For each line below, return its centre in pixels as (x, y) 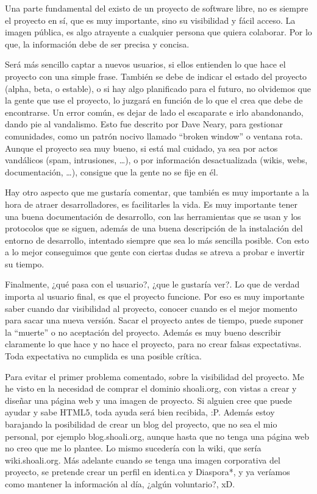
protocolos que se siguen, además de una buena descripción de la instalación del (154, 228)
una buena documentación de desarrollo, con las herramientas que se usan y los (153, 216)
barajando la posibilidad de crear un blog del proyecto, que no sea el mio (141, 424)
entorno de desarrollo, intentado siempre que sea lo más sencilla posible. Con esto (157, 240)
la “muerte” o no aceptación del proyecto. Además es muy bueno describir (143, 332)
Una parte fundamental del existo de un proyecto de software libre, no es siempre (157, 8)
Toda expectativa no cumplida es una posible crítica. (103, 356)
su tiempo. (25, 263)
